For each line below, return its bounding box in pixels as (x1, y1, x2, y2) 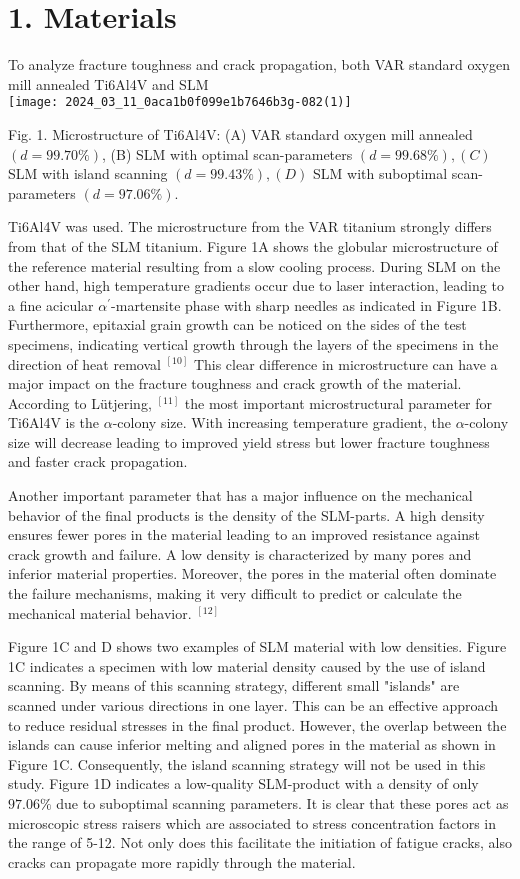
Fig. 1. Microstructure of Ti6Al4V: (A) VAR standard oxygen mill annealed (8, 123, 473, 144)
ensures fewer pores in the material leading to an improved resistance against (8, 524, 480, 545)
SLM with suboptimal (313, 163, 448, 184)
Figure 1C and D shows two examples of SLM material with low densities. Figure (8, 636, 507, 657)
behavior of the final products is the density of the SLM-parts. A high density (8, 504, 485, 525)
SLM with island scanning (8, 163, 168, 184)
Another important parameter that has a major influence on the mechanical (8, 485, 473, 506)
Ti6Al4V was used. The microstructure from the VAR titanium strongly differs (8, 216, 492, 237)
